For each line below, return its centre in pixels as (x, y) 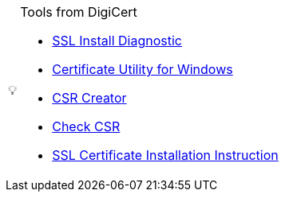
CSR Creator (89, 98)
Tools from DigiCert (79, 12)
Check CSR (86, 126)
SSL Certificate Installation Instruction (165, 155)
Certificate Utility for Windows (142, 69)
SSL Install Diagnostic (117, 41)
